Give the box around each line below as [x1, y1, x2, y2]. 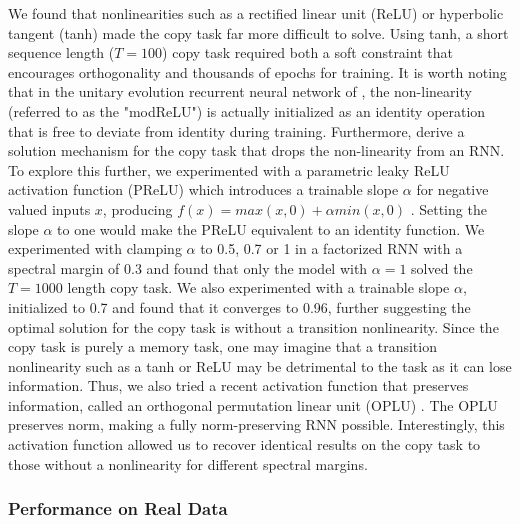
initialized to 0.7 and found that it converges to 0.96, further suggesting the [8, 296, 471, 317]
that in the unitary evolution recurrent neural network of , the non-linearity [8, 81, 472, 102]
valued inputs [8, 198, 91, 219]
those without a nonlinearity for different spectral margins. [8, 453, 368, 474]
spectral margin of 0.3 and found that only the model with [8, 257, 368, 278]
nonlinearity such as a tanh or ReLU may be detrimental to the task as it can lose [8, 355, 512, 376]
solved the [411, 257, 473, 278]
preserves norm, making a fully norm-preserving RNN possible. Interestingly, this [8, 414, 505, 435]
